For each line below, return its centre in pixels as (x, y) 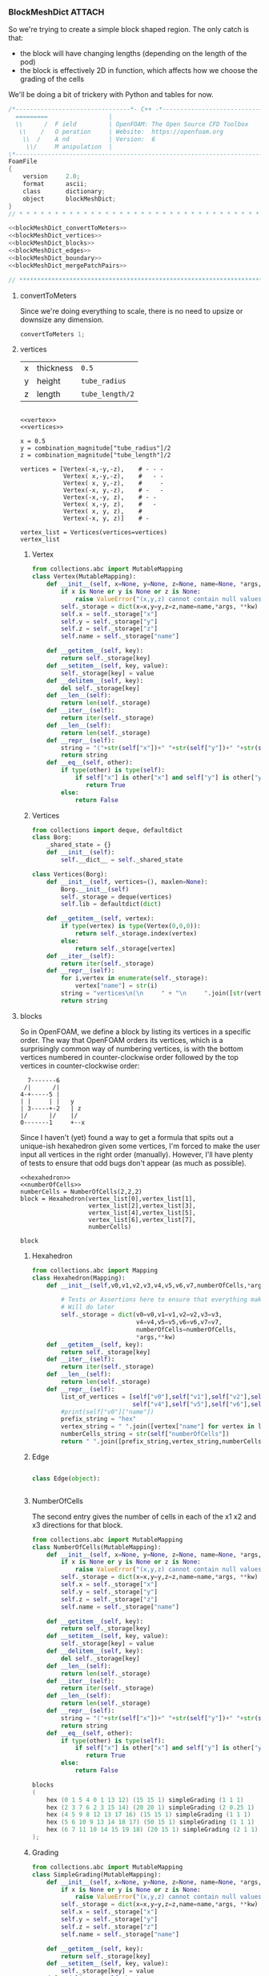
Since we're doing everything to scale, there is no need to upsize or (131, 310)
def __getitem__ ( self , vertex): (100, 919)
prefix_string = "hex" (98, 1419)
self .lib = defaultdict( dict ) (111, 904)
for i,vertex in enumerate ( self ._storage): (134, 978)
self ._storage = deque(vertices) (116, 897)
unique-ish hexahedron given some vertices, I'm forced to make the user (140, 1146)
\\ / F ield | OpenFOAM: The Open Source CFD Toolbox (132, 124)
